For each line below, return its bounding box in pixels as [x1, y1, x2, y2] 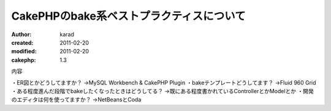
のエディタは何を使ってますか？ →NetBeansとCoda [11, 96, 142, 104]
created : [11, 39, 34, 46]
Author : [11, 31, 32, 38]
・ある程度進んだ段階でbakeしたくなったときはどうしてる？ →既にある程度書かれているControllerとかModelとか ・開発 [11, 87, 314, 94]
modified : [11, 48, 37, 55]
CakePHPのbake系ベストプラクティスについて [11, 9, 246, 23]
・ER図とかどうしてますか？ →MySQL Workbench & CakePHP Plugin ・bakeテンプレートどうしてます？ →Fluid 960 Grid [11, 78, 316, 86]
